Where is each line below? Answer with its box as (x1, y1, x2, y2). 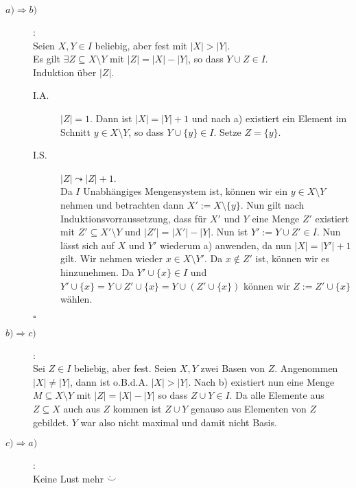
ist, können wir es (255, 251, 330, 266)
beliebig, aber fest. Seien (74, 361, 177, 375)
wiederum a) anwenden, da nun (159, 237, 292, 252)
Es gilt (33, 51, 60, 66)
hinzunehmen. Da (60, 264, 134, 279)
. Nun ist (211, 224, 248, 239)
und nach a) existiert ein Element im (191, 111, 347, 125)
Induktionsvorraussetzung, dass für (60, 211, 207, 225)
